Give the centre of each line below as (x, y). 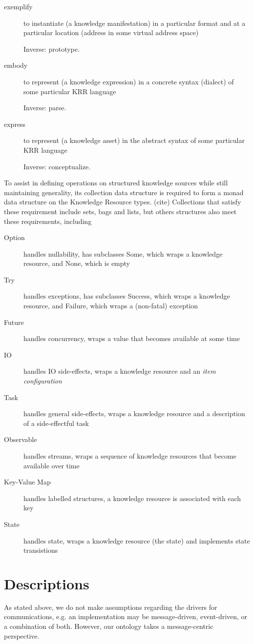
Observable (21, 439)
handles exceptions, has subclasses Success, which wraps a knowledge (127, 296)
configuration (43, 381)
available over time (52, 465)
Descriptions (47, 583)
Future (14, 322)
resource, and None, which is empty (77, 263)
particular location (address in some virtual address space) (111, 32)
